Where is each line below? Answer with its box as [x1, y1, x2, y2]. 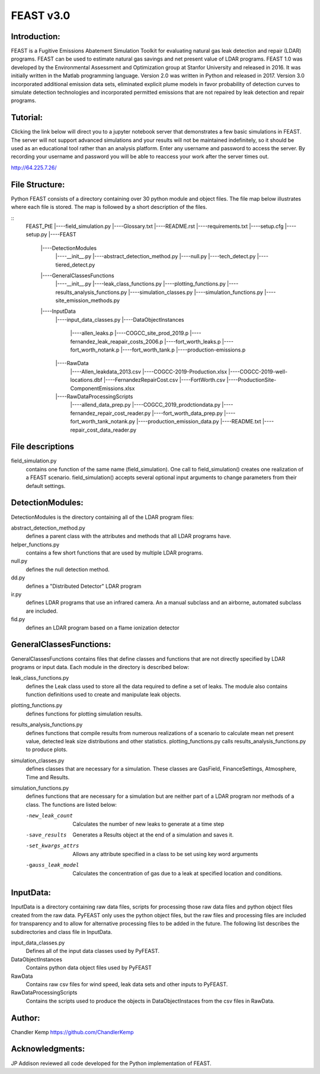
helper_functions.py [11, 541, 60, 548]
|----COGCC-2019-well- [228, 368, 287, 375]
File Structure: [11, 179, 65, 189]
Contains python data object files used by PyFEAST [25, 964, 152, 971]
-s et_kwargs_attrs [25, 842, 79, 849]
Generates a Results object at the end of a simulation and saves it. [72, 831, 234, 838]
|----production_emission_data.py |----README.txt [136, 418, 261, 425]
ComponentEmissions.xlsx [70, 385, 135, 392]
